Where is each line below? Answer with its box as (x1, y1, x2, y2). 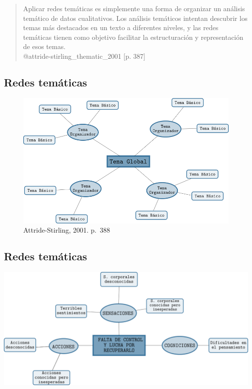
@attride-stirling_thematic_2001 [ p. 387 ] (23, 51, 146, 61)
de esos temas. (23, 41, 66, 51)
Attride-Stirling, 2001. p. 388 (23, 225, 110, 235)
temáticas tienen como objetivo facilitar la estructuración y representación (23, 32, 244, 42)
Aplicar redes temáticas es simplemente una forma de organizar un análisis (23, 3, 245, 13)
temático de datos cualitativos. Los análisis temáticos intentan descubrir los (23, 13, 248, 23)
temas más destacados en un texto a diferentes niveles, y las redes (23, 22, 219, 33)
